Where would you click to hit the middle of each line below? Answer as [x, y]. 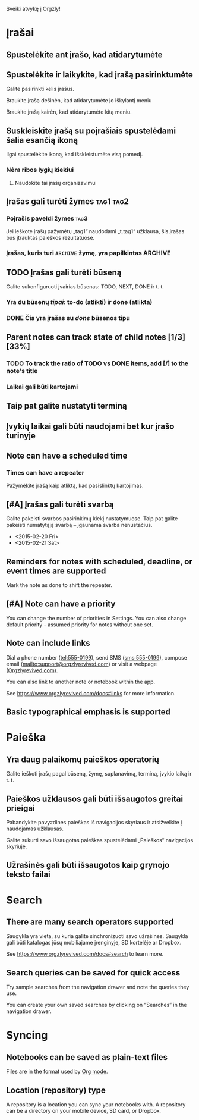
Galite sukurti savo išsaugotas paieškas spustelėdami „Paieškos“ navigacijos [100, 840]
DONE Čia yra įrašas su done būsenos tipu [68, 318]
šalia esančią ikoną [42, 140]
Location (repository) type [56, 1090]
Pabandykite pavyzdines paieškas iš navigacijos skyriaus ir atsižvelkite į [94, 822]
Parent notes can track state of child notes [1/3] [96, 338]
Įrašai [20, 33]
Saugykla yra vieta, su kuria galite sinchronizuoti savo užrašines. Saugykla [97, 936]
